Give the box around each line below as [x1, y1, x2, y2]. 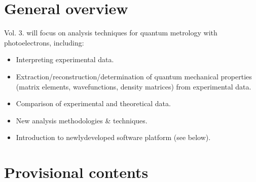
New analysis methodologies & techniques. [16, 115, 148, 125]
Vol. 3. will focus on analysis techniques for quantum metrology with [4, 27, 217, 38]
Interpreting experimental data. [16, 54, 114, 65]
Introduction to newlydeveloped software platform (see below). [16, 132, 211, 143]
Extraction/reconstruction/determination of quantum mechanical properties [16, 71, 252, 81]
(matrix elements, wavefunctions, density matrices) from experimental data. [16, 81, 251, 92]
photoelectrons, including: [4, 37, 84, 48]
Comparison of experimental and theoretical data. [16, 98, 171, 109]
